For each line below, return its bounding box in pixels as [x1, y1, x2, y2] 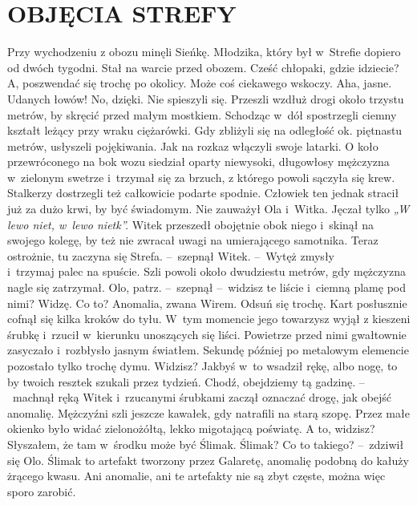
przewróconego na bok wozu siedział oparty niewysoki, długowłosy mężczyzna [7, 153, 390, 170]
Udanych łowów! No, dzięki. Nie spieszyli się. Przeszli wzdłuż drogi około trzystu [7, 90, 404, 107]
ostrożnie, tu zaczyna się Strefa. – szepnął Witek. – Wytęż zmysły [7, 247, 334, 264]
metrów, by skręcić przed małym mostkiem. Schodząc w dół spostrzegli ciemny [7, 106, 397, 123]
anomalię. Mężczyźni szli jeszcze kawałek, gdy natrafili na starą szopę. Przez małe [7, 404, 410, 421]
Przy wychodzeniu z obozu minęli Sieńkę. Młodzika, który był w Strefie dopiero [7, 43, 401, 60]
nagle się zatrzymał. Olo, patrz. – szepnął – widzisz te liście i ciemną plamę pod [7, 279, 407, 296]
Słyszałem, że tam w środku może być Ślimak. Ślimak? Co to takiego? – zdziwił [7, 435, 404, 452]
